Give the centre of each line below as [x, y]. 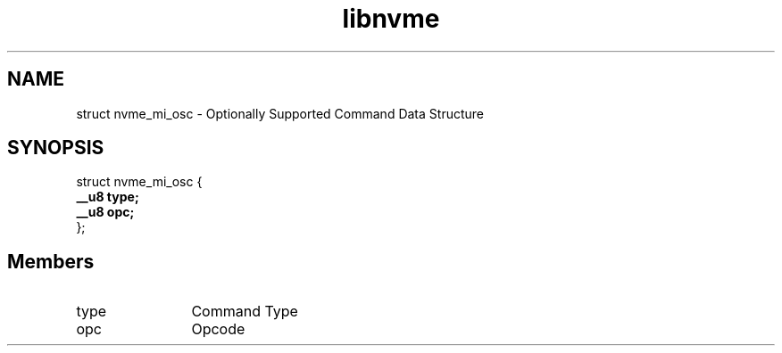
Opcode [218, 329]
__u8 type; [108, 197]
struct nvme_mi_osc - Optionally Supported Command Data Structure [280, 113]
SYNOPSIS [56, 148]
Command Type [245, 312]
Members [51, 261]
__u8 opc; [105, 212]
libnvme [391, 19]
